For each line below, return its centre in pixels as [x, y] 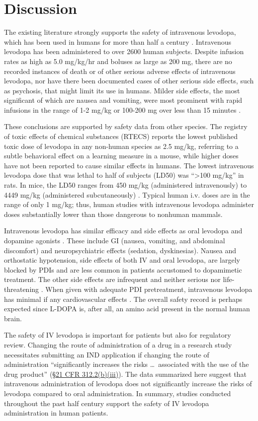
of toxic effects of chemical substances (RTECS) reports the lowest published [121, 136]
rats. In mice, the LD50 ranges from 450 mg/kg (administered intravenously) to [126, 185]
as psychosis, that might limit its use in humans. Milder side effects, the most [122, 90]
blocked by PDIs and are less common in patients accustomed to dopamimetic [123, 269]
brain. [13, 318]
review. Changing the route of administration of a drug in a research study [118, 344]
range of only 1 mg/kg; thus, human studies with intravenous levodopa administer [129, 204]
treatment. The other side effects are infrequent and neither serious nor [112, 279]
